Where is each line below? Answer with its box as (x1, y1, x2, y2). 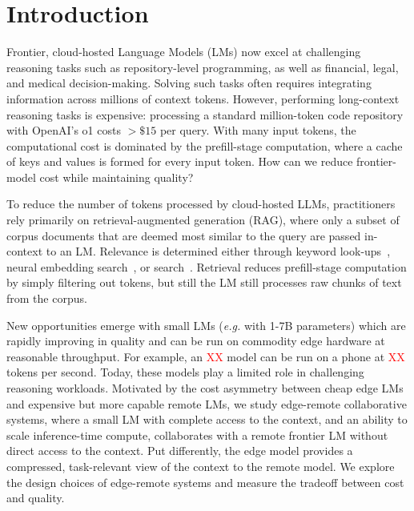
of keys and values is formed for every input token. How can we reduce (6, 153, 353, 170)
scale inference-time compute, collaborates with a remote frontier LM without (6, 426, 388, 443)
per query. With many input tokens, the (159, 122, 356, 139)
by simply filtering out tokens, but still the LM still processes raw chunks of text (6, 274, 402, 291)
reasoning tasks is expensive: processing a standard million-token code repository (6, 106, 404, 123)
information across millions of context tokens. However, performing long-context (6, 90, 400, 107)
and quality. (6, 489, 65, 506)
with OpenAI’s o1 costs (6, 122, 121, 139)
